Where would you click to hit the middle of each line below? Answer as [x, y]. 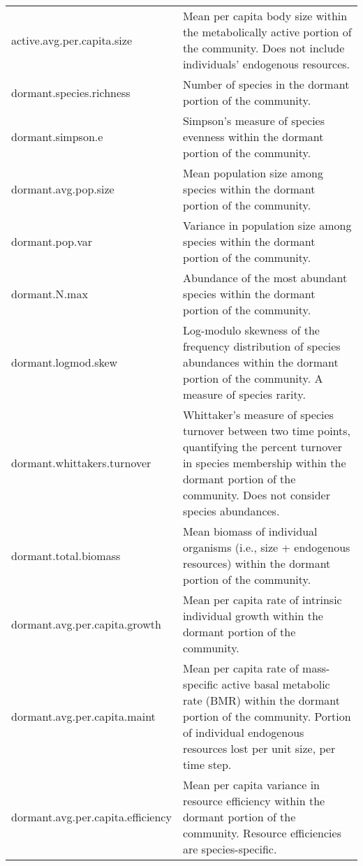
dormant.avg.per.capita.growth [86, 624]
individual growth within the [253, 616]
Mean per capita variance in [251, 785]
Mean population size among [253, 173]
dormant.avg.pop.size [63, 189]
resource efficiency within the [254, 801]
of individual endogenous [243, 732]
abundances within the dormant [260, 362]
